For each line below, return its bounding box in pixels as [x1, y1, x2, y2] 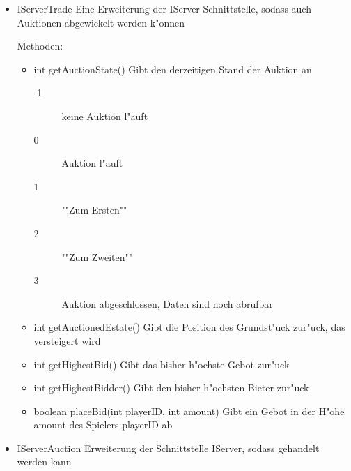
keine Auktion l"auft [61, 108, 148, 123]
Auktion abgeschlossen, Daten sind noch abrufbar [61, 296, 273, 311]
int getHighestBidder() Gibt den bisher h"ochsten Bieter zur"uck [33, 380, 309, 395]
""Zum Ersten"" [61, 202, 127, 217]
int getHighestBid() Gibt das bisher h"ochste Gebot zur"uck [33, 357, 290, 371]
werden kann [17, 454, 72, 469]
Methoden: [17, 38, 63, 53]
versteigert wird [33, 333, 101, 347]
